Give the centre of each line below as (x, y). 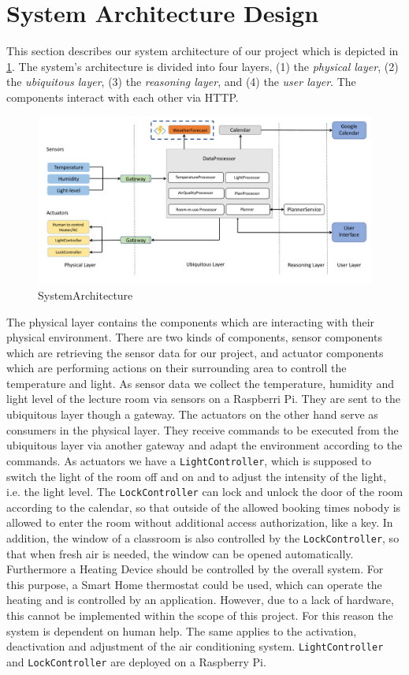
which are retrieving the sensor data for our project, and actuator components (195, 352)
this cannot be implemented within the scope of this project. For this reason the (200, 615)
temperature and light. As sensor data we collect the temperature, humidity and (200, 383)
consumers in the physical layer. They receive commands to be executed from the (203, 429)
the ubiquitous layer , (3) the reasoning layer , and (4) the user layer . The (181, 82)
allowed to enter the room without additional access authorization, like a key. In (200, 522)
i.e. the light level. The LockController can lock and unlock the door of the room (205, 492)
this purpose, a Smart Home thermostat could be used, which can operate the (194, 584)
